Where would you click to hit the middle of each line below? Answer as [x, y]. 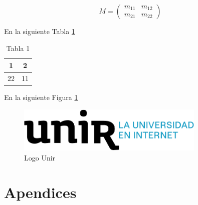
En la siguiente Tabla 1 [40, 31]
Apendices [40, 192]
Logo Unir [40, 157]
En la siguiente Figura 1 [41, 97]
